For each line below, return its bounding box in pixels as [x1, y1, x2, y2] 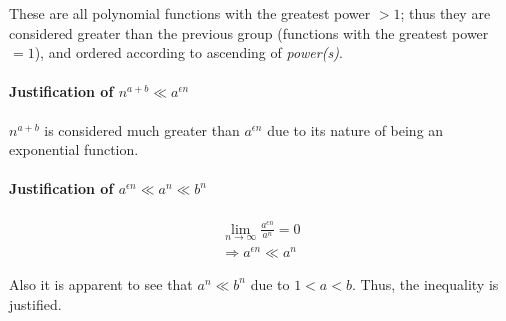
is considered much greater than [44, 119, 240, 140]
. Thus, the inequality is [351, 273, 499, 294]
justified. [9, 293, 62, 314]
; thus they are [400, 3, 491, 23]
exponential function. [9, 139, 139, 160]
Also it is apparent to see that [9, 273, 193, 294]
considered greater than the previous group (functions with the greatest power [9, 22, 489, 43]
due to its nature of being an [267, 119, 444, 140]
